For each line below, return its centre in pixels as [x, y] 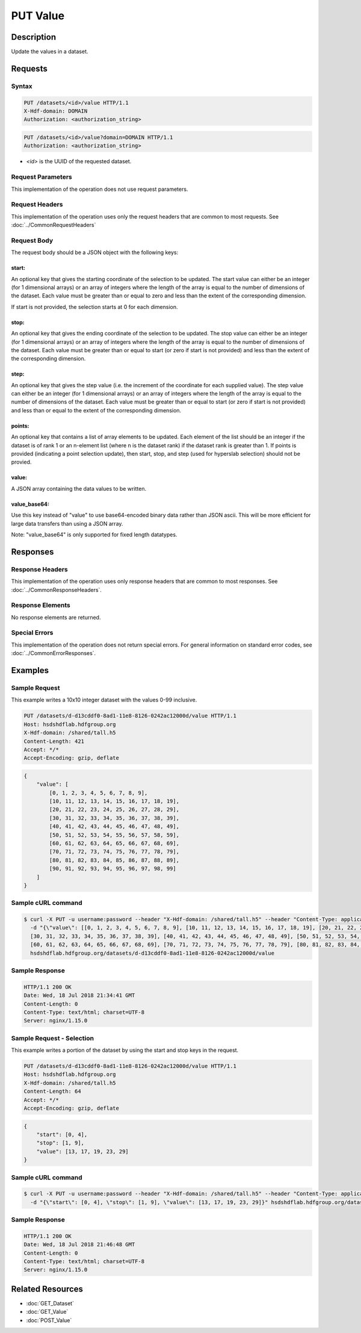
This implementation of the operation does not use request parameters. [100, 189]
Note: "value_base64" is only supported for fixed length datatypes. [94, 534]
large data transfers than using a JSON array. [67, 523]
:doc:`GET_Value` [47, 1312]
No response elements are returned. [56, 617]
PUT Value [38, 16]
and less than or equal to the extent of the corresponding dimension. [96, 410]
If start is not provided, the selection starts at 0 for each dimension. [94, 306]
